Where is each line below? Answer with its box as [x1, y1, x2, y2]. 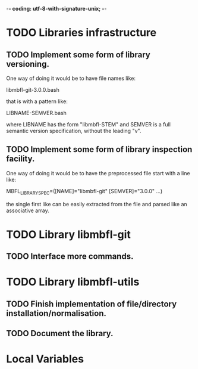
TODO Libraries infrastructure [6, 26, 157, 39]
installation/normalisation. [6, 308, 107, 318]
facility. [6, 154, 35, 164]
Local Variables [6, 352, 84, 366]
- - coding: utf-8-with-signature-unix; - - [6, 5, 107, 12]
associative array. [6, 207, 49, 214]
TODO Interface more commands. [6, 252, 134, 262]
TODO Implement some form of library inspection [6, 144, 193, 154]
